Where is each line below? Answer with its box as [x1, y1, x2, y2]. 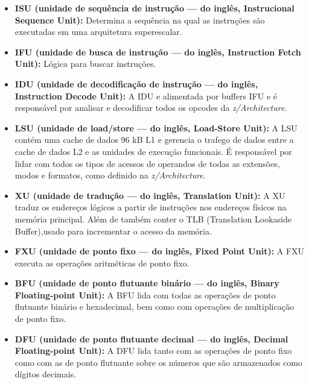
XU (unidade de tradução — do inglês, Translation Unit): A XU [14, 189, 285, 201]
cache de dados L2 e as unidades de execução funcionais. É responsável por [14, 145, 292, 157]
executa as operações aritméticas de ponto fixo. [14, 256, 190, 269]
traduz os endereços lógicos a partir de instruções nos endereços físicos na [14, 201, 287, 213]
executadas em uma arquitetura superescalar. [14, 25, 182, 38]
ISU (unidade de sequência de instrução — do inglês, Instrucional [14, 2, 295, 14]
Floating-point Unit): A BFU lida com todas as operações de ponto [14, 288, 276, 301]
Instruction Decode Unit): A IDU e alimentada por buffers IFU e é [14, 89, 278, 102]
